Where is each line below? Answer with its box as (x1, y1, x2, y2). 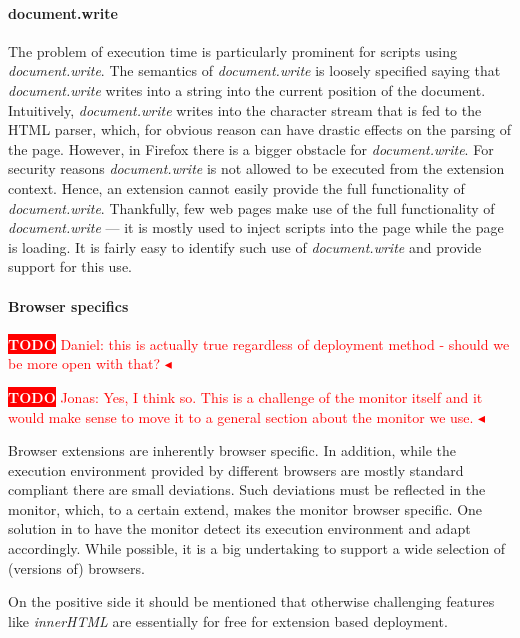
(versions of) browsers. (8, 557, 145, 578)
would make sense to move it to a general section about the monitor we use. (8, 406, 474, 427)
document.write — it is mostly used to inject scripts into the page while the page (8, 217, 504, 238)
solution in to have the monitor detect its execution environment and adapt (8, 518, 471, 539)
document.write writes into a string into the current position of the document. (8, 79, 486, 100)
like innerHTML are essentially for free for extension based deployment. (8, 610, 448, 631)
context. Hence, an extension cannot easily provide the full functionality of (8, 177, 465, 198)
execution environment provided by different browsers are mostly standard (8, 459, 464, 480)
